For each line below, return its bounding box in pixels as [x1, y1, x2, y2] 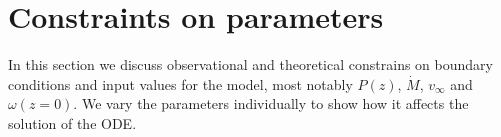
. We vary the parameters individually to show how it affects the [73, 93, 469, 114]
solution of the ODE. [8, 112, 137, 133]
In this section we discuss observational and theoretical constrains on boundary [8, 54, 493, 75]
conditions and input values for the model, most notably [8, 73, 353, 94]
